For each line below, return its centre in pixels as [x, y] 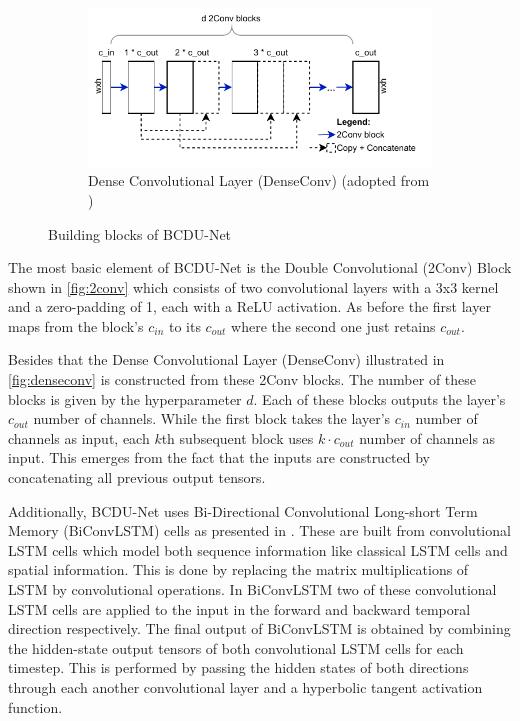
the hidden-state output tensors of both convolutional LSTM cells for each [236, 647]
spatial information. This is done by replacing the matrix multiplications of [238, 569]
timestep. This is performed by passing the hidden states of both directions [238, 667]
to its [184, 325]
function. [35, 706]
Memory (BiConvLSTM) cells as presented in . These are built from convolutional [259, 530]
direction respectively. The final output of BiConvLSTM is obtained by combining [259, 628]
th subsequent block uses [237, 437]
